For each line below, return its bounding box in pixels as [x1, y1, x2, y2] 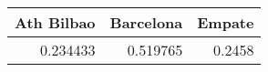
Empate [197, 12, 254, 33]
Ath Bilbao [15, 12, 96, 33]
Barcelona [109, 12, 183, 33]
